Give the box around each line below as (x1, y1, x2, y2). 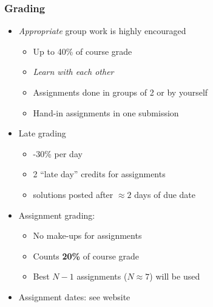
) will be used (149, 270, 200, 283)
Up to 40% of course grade (33, 44, 132, 57)
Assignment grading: (18, 208, 95, 221)
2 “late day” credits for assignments (33, 168, 166, 180)
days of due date (134, 188, 196, 200)
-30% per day (33, 147, 83, 160)
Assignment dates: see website (18, 290, 130, 303)
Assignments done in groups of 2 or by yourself (33, 86, 208, 98)
